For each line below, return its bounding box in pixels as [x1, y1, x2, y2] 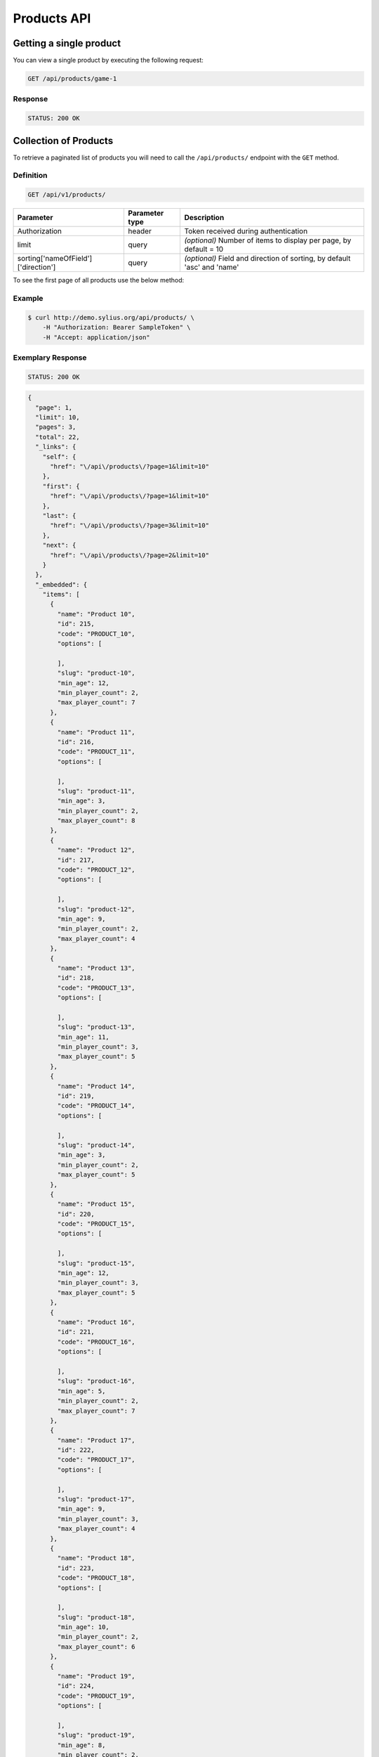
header [128, 226, 152, 236]
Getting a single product [13, 37, 121, 49]
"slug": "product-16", [57, 1377, 136, 1385]
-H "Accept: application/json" [42, 333, 150, 341]
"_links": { [35, 443, 77, 451]
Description [184, 213, 225, 223]
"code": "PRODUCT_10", [57, 630, 136, 637]
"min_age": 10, [57, 1623, 110, 1631]
